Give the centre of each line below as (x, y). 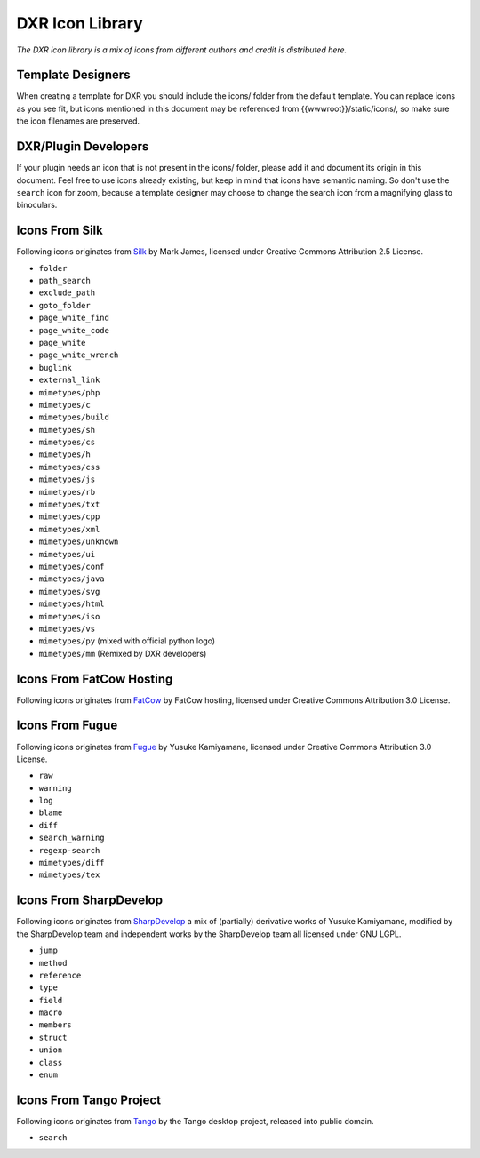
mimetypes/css (69, 467)
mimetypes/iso (69, 616)
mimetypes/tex (69, 875)
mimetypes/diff (72, 863)
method (53, 963)
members (56, 1025)
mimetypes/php (69, 392)
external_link (69, 380)
